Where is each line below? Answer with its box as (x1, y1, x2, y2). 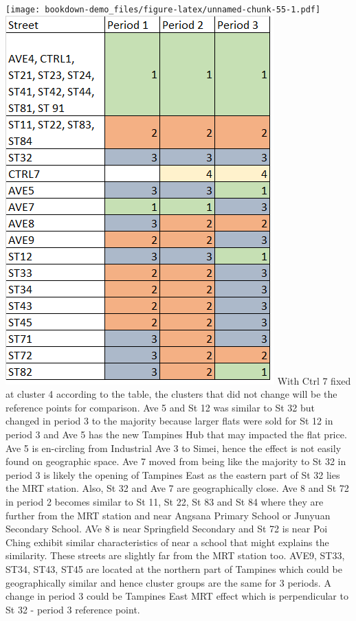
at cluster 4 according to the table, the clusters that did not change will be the (5, 387, 337, 401)
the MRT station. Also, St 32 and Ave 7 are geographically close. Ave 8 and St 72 (5, 481, 349, 495)
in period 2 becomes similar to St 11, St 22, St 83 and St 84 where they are (5, 495, 324, 508)
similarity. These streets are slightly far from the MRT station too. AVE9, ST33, (5, 548, 345, 563)
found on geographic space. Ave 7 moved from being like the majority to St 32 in (5, 454, 346, 468)
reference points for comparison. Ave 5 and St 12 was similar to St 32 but (5, 400, 315, 414)
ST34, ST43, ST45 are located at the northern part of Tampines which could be (5, 561, 342, 576)
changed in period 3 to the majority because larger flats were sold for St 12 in (5, 414, 333, 428)
